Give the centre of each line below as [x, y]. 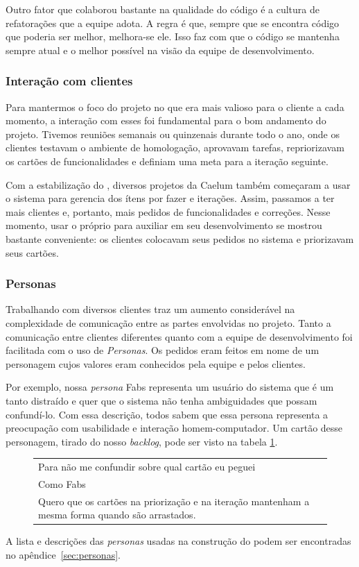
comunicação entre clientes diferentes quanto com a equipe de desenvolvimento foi [179, 336]
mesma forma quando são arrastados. [117, 515]
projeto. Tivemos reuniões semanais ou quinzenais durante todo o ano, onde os [173, 134]
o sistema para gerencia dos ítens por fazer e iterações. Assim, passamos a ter [170, 198]
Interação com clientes [69, 81]
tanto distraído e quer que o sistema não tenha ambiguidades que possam [161, 400]
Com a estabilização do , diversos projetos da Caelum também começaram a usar [178, 184]
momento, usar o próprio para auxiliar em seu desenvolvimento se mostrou [164, 225]
